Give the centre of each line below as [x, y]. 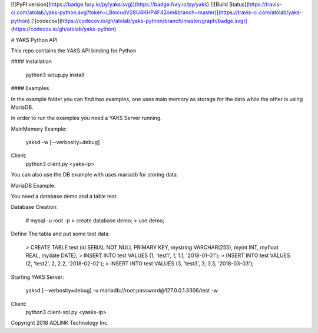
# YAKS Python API [34, 40]
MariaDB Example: [33, 185]
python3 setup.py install [55, 75]
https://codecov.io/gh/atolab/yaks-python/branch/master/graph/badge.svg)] [154, 21]
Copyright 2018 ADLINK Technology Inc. [60, 323]
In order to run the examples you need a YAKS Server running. [86, 118]
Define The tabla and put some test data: [60, 234]
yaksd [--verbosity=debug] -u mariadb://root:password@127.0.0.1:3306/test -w [122, 291]
